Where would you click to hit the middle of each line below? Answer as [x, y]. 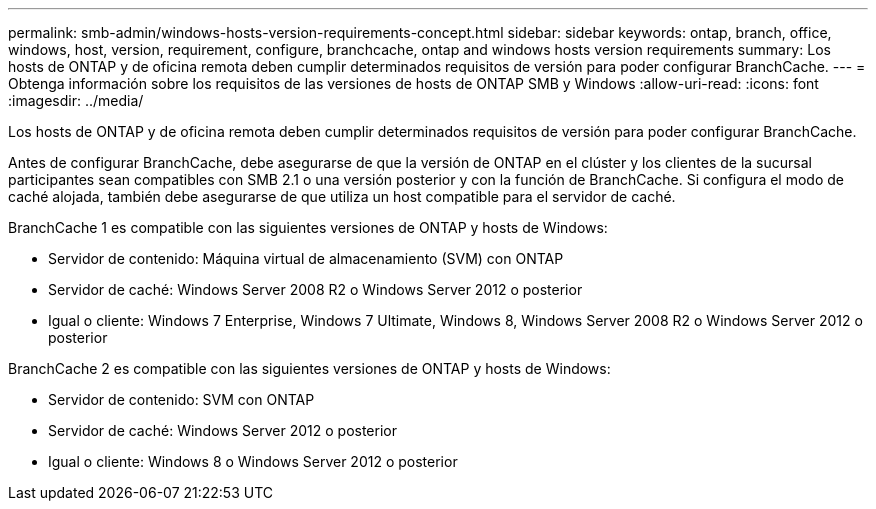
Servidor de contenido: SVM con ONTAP [181, 399]
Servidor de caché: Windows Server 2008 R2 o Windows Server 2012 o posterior [315, 289]
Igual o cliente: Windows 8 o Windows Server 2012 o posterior [253, 461]
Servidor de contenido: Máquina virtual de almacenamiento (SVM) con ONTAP [306, 258]
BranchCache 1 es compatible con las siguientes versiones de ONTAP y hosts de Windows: [308, 227]
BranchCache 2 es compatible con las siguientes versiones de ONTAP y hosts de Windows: [309, 368]
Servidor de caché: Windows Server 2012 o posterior [222, 430]
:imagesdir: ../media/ [76, 100]
